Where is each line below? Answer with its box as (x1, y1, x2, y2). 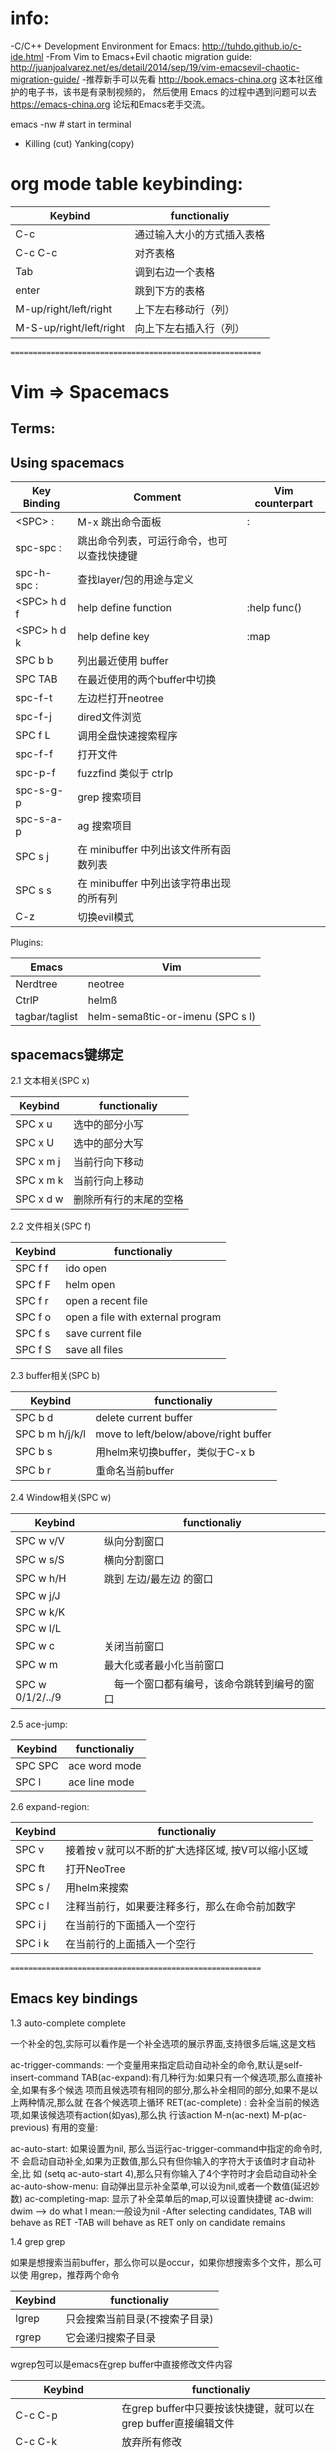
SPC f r (15, 1294, 49, 1308)
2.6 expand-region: (10, 1801, 90, 1813)
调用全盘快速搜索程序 (77, 729, 178, 743)
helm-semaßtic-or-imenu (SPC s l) (87, 1010, 257, 1024)
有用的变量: (51, 2121, 98, 2133)
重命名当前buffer (95, 1464, 175, 1478)
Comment (133, 490, 182, 504)
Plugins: (10, 937, 44, 949)
